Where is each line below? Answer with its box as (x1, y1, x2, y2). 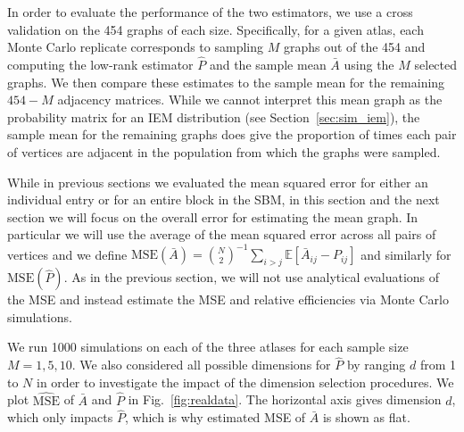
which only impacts (7, 408, 113, 427)
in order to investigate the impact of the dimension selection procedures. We (37, 372, 454, 391)
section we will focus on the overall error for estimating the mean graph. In (7, 207, 418, 226)
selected (414, 55, 458, 73)
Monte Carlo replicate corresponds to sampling (7, 37, 263, 56)
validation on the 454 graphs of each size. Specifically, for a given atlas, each (7, 20, 424, 38)
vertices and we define (7, 245, 128, 263)
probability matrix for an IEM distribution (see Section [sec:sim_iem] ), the (7, 107, 420, 126)
